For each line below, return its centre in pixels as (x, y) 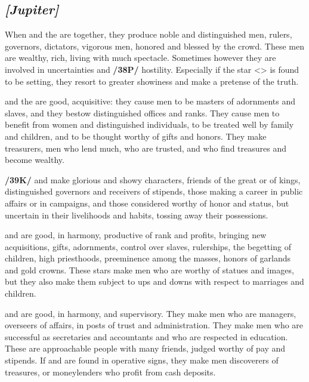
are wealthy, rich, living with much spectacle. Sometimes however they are (140, 58)
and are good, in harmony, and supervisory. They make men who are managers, (151, 313)
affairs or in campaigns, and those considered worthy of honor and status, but (147, 203)
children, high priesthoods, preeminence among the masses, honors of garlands (148, 258)
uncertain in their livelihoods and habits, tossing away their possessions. (137, 215)
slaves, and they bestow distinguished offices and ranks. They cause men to (142, 113)
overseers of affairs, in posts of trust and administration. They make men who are (154, 325)
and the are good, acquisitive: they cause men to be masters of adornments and (150, 101)
